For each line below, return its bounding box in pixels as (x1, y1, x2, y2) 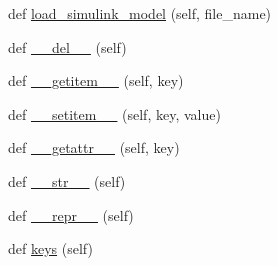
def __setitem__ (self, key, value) (8, 103, 221, 124)
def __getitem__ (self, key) (8, 70, 184, 91)
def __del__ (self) (8, 36, 127, 57)
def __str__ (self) (8, 170, 126, 191)
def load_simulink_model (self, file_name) (8, 3, 272, 23)
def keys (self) (8, 238, 93, 259)
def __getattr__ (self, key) (8, 137, 180, 158)
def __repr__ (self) (8, 204, 134, 225)
